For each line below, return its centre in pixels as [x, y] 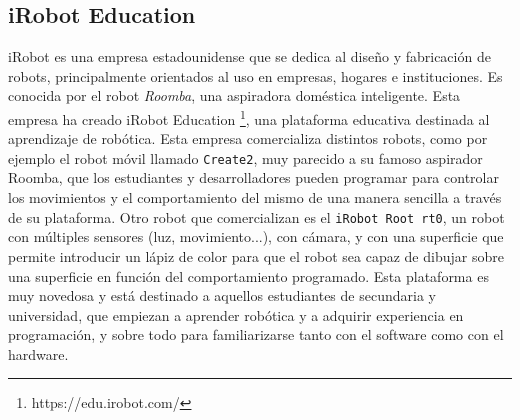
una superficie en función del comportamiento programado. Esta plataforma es [248, 275]
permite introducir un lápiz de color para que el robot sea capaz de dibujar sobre [256, 255]
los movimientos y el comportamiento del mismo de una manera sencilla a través [255, 197]
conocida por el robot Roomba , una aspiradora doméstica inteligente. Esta [234, 95]
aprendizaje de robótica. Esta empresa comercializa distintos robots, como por [248, 138]
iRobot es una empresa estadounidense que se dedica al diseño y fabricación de [249, 56]
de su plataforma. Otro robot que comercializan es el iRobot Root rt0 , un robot [256, 216]
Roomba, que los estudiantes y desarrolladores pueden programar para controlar [253, 177]
